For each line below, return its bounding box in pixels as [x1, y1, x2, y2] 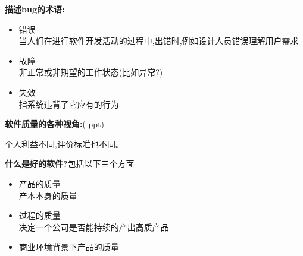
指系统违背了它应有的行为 [18, 97, 119, 110]
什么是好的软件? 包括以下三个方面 [5, 157, 135, 170]
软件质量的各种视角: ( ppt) [5, 118, 105, 130]
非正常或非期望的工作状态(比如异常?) [18, 66, 163, 78]
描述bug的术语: [5, 3, 65, 15]
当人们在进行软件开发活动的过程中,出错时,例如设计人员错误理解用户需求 [18, 34, 299, 47]
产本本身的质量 [18, 189, 77, 201]
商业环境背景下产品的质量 [18, 241, 119, 253]
